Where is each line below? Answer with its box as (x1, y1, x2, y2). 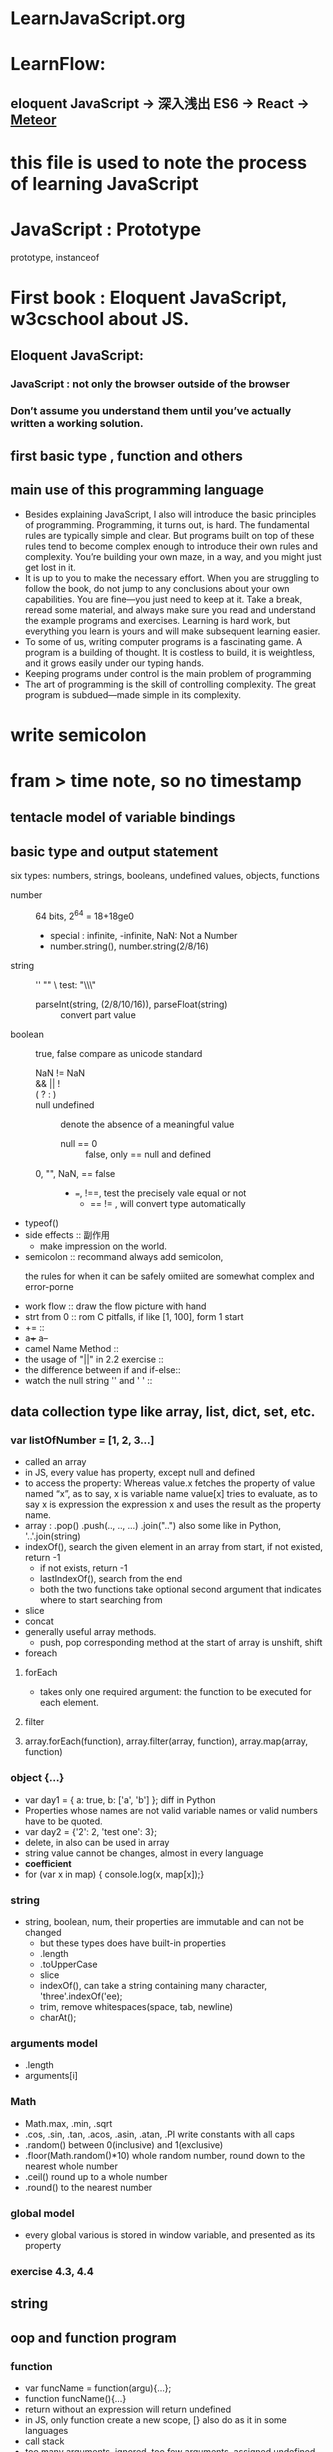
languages (24, 2424, 69, 2436)
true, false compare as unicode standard (35, 1047, 203, 1059)
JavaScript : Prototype (10, 218, 202, 241)
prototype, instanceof (10, 251, 100, 263)
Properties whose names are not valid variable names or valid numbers (24, 1804, 318, 1816)
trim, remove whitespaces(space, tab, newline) (39, 2001, 233, 2013)
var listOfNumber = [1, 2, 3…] (10, 1433, 155, 1447)
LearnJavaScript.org (10, 7, 186, 30)
